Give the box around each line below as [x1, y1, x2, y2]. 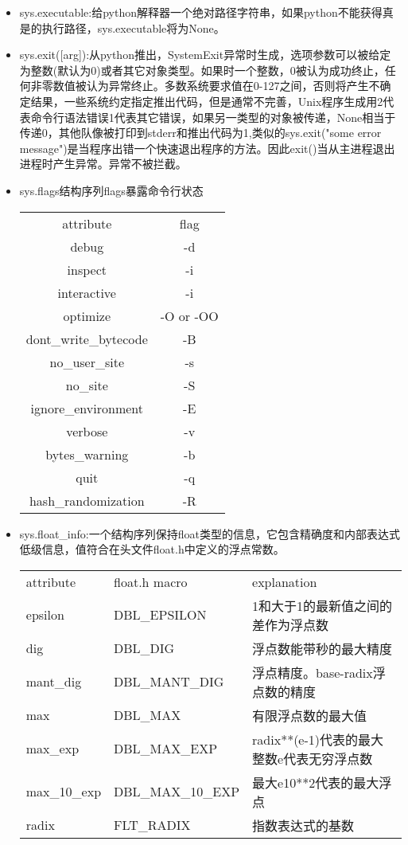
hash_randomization [29, 491, 145, 510]
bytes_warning [45, 444, 129, 464]
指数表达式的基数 [252, 816, 355, 835]
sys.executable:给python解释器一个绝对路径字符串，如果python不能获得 [19, 4, 383, 20]
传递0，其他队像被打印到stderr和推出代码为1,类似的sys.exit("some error [19, 124, 382, 141]
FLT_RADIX [114, 816, 191, 835]
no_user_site [49, 352, 125, 371]
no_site [65, 375, 108, 394]
